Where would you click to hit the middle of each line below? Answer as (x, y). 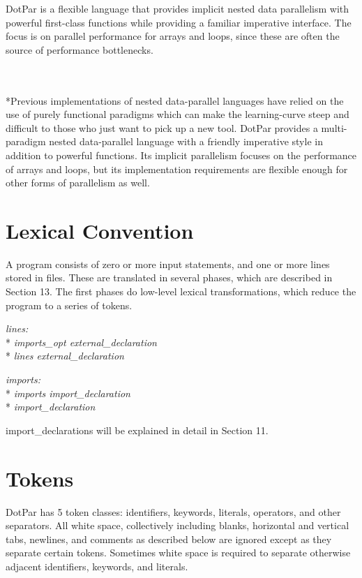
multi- (334, 127)
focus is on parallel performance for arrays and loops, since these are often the (173, 36)
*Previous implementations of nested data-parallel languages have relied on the (175, 100)
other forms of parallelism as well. (78, 183)
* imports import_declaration (68, 393)
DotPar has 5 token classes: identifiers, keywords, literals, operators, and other (173, 511)
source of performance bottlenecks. (80, 49)
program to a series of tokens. (69, 305)
